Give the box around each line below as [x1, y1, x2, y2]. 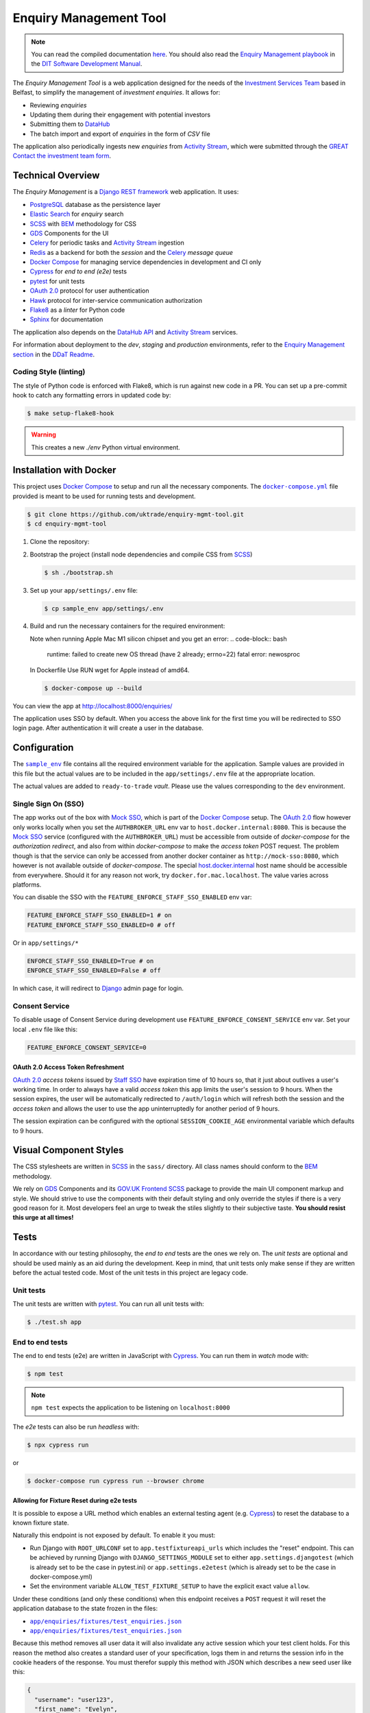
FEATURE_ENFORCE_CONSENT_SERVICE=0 [27, 1044, 147, 1051]
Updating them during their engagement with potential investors [29, 110, 211, 119]
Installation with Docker [12, 465, 116, 476]
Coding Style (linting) [12, 367, 86, 377]
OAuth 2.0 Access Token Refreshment [12, 1063, 125, 1072]
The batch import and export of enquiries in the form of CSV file [29, 130, 210, 138]
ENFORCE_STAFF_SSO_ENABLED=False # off [27, 967, 161, 974]
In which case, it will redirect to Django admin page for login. [12, 984, 184, 993]
